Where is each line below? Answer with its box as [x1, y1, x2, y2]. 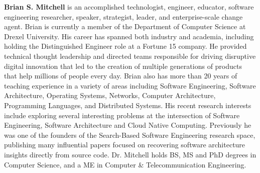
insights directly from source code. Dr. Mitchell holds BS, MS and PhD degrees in [4, 149, 256, 159]
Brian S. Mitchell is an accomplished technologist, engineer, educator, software [4, 2, 254, 12]
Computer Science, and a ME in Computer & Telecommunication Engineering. [4, 159, 246, 169]
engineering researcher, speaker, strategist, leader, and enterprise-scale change [4, 11, 243, 22]
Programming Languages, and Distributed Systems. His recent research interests [4, 100, 251, 110]
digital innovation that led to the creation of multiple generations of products [4, 60, 242, 71]
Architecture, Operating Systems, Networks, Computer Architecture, [4, 90, 216, 101]
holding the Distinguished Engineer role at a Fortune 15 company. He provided [4, 41, 247, 51]
